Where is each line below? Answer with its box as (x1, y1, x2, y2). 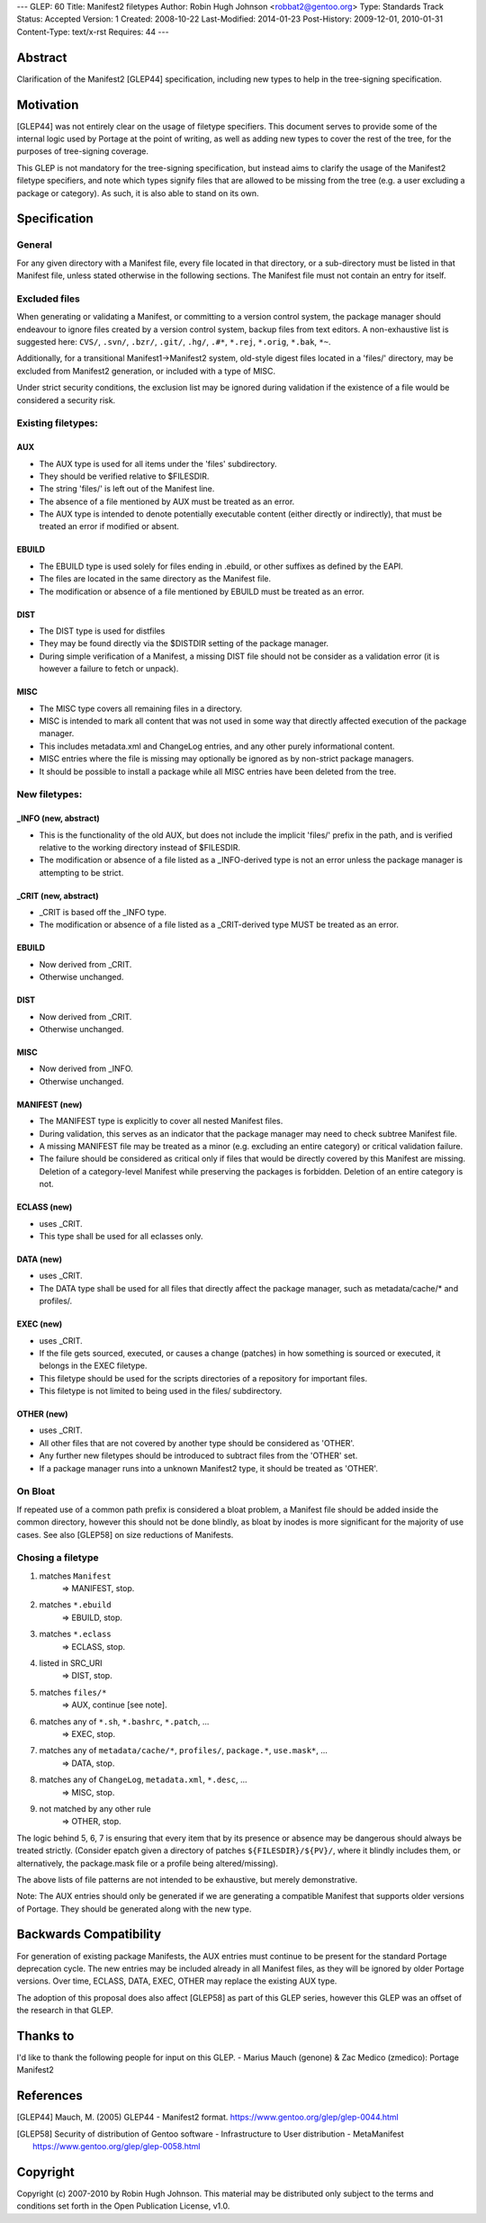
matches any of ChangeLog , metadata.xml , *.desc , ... (39, 1774, 247, 1786)
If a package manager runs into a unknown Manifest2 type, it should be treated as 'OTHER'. (39, 1462, 378, 1473)
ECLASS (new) (16, 1201, 73, 1212)
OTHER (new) (16, 1408, 68, 1419)
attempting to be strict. (39, 867, 124, 877)
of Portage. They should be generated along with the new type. (16, 1903, 252, 1914)
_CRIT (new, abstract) (16, 890, 99, 901)
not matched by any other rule (39, 1803, 152, 1813)
